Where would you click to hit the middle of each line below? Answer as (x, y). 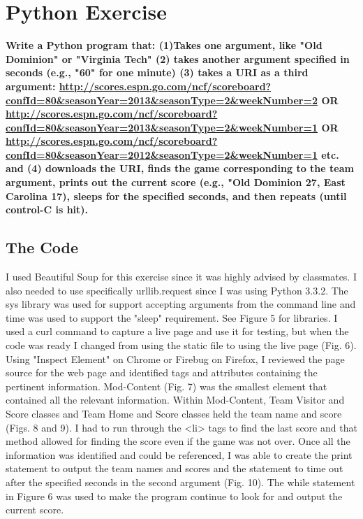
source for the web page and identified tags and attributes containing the (162, 372)
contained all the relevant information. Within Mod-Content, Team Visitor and (175, 400)
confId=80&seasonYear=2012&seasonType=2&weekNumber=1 (162, 154)
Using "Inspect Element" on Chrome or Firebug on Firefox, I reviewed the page (175, 358)
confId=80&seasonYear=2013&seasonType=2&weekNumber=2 (162, 100)
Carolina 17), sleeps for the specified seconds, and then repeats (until (176, 195)
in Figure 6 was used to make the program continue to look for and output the (174, 496)
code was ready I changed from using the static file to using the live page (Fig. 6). (181, 345)
